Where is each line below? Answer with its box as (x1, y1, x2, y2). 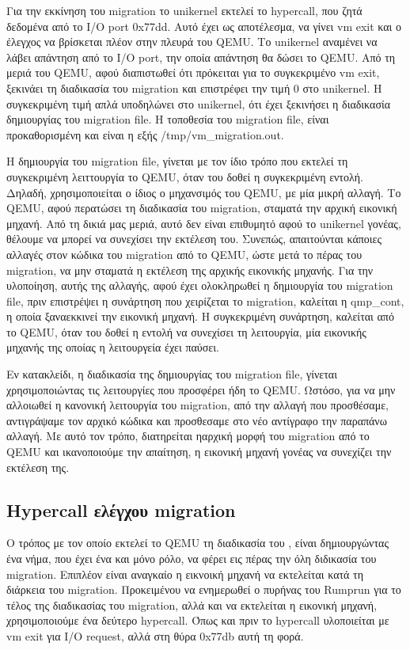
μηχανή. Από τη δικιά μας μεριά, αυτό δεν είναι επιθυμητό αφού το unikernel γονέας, (6, 215, 401, 231)
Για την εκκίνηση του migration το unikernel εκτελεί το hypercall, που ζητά (6, 2, 363, 18)
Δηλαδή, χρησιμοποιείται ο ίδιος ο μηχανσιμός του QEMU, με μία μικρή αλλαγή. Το (6, 184, 401, 200)
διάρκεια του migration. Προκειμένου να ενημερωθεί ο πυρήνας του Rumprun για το (6, 581, 401, 598)
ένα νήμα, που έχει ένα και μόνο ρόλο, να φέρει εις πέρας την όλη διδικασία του (6, 550, 377, 567)
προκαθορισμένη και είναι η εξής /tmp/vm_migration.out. (6, 126, 284, 143)
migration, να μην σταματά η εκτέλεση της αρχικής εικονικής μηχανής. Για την (6, 261, 374, 278)
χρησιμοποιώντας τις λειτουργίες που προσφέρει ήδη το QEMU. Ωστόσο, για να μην (6, 381, 396, 397)
